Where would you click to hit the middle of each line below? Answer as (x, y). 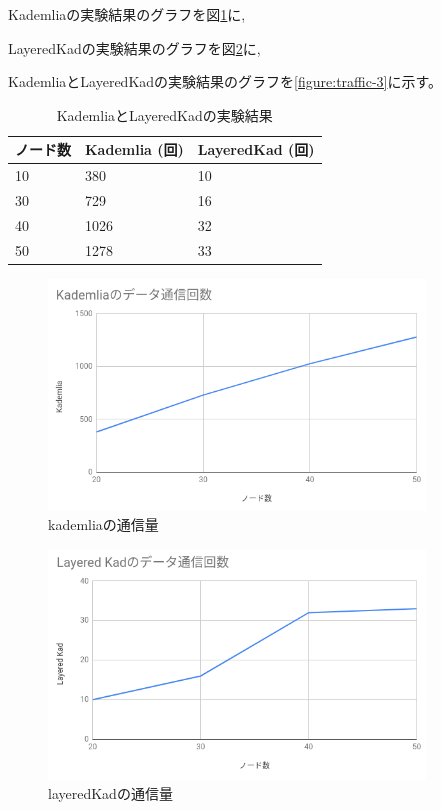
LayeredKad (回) (256, 149)
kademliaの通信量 (103, 524)
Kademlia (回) (134, 149)
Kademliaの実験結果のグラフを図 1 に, (127, 14)
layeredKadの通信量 (110, 793)
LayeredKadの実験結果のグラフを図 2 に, (134, 47)
